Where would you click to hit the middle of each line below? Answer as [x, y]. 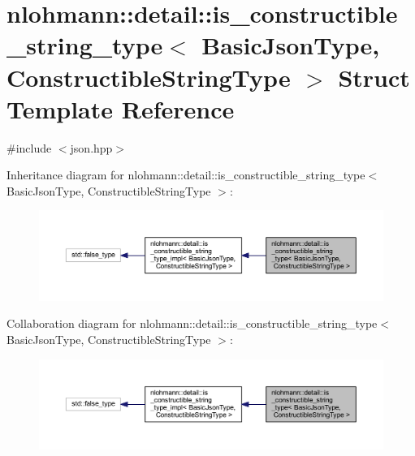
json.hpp [91, 147]
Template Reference [121, 108]
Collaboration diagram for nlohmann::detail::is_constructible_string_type [192, 323]
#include [29, 147]
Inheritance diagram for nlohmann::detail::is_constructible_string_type [186, 175]
